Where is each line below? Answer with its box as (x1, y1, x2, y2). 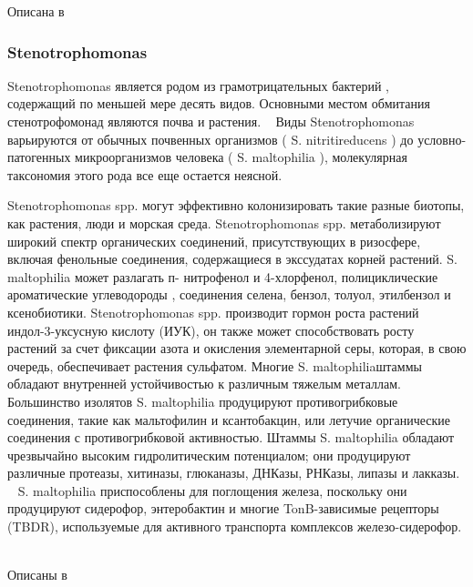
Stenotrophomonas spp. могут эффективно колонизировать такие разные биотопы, (7, 196, 465, 215)
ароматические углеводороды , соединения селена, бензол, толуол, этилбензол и (7, 285, 451, 304)
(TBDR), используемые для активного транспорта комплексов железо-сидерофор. (7, 517, 462, 536)
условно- (417, 129, 467, 148)
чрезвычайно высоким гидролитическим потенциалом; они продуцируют (7, 445, 411, 464)
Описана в (7, 2, 65, 20)
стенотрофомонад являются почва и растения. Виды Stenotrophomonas (7, 112, 415, 130)
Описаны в (7, 565, 67, 584)
